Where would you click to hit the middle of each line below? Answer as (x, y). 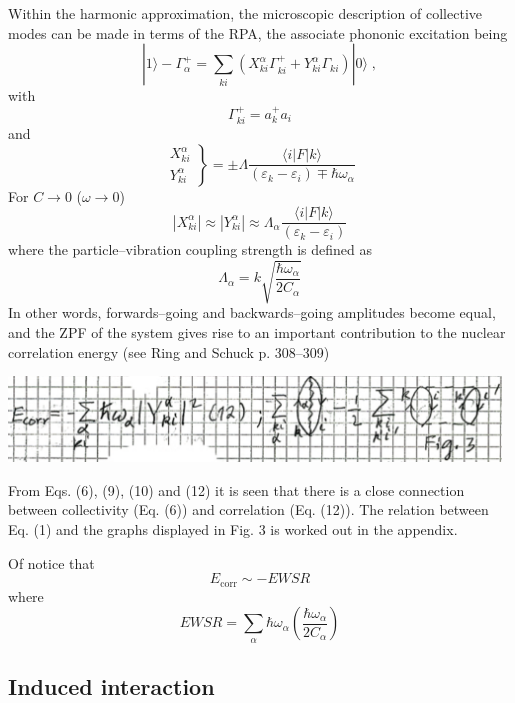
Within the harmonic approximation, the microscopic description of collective (245, 13)
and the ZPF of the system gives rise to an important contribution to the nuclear (257, 332)
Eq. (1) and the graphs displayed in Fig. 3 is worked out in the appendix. (233, 528)
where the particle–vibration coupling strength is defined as (190, 249)
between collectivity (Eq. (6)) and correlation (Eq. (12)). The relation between (248, 509)
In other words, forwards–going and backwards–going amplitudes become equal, (252, 312)
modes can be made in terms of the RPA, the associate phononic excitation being (258, 32)
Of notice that (51, 562)
